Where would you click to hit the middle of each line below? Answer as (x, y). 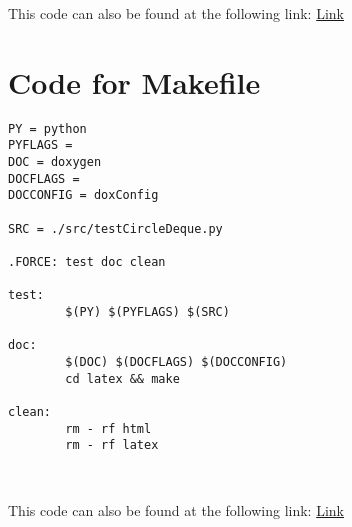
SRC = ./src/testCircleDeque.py (115, 228)
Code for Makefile (134, 81)
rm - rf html (108, 428)
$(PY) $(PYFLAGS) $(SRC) (147, 311)
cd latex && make (122, 378)
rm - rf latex (112, 445)
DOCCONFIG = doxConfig (83, 195)
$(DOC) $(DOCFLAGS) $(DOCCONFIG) (176, 361)
